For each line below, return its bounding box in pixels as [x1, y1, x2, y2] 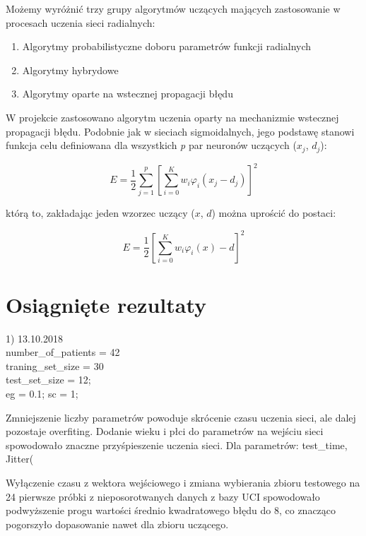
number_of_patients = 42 [6, 345, 120, 359]
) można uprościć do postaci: [211, 206, 336, 220]
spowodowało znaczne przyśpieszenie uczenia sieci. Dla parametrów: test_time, [6, 437, 348, 452]
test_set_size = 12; [6, 372, 91, 387]
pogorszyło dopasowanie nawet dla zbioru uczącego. [6, 516, 229, 531]
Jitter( [6, 451, 34, 466]
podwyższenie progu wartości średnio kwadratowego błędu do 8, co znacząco [6, 503, 336, 518]
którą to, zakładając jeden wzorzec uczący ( [6, 206, 195, 220]
